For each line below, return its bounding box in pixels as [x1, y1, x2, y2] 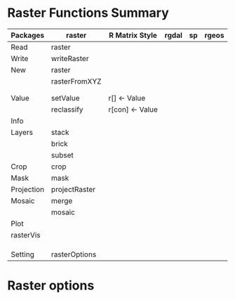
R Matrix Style [108, 30, 158, 40]
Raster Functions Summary [7, 5, 170, 21]
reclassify [51, 104, 83, 114]
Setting [11, 249, 35, 259]
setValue [51, 93, 80, 103]
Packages [11, 30, 45, 40]
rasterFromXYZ [51, 76, 102, 86]
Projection [11, 184, 45, 194]
